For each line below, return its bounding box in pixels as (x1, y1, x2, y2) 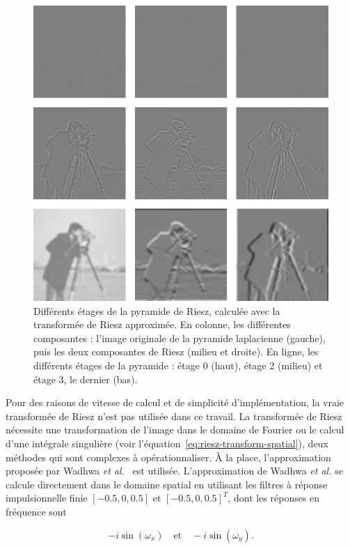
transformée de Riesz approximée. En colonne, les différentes (33, 317, 291, 332)
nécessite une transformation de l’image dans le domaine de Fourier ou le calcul (6, 422, 344, 437)
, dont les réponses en (228, 490, 320, 505)
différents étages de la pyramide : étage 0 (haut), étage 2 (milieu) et (33, 357, 323, 372)
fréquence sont (6, 504, 67, 518)
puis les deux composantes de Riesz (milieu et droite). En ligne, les (33, 344, 319, 359)
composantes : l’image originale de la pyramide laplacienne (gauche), (33, 330, 326, 345)
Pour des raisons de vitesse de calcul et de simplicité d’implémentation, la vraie (6, 395, 344, 410)
